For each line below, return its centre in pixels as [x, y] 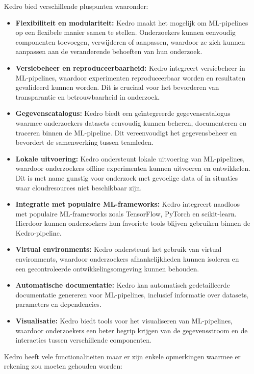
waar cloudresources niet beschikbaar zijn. [79, 187]
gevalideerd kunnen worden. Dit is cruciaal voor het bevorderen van [117, 87]
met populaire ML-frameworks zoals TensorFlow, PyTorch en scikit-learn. [126, 213]
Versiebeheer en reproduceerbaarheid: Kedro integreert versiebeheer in [130, 67]
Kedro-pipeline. [38, 232]
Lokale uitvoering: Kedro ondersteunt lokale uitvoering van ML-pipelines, [130, 158]
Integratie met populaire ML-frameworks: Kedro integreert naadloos [128, 204]
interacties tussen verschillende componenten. [84, 340]
